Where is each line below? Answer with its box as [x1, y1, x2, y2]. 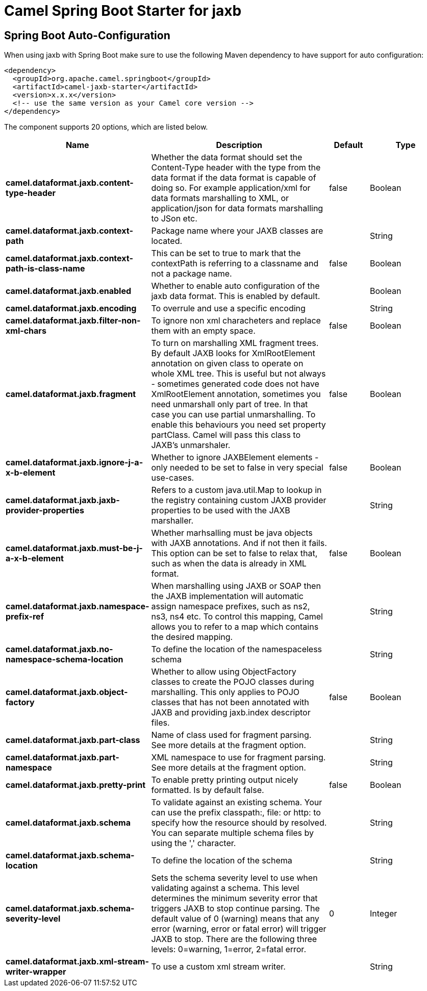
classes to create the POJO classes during [151, 677, 314, 687]
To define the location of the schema [151, 855, 292, 866]
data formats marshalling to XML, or [151, 193, 289, 204]
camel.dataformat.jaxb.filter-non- [6, 315, 141, 326]
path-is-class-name [6, 263, 85, 274]
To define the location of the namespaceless [151, 644, 322, 655]
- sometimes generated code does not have [151, 379, 319, 389]
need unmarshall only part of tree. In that [151, 399, 308, 410]
